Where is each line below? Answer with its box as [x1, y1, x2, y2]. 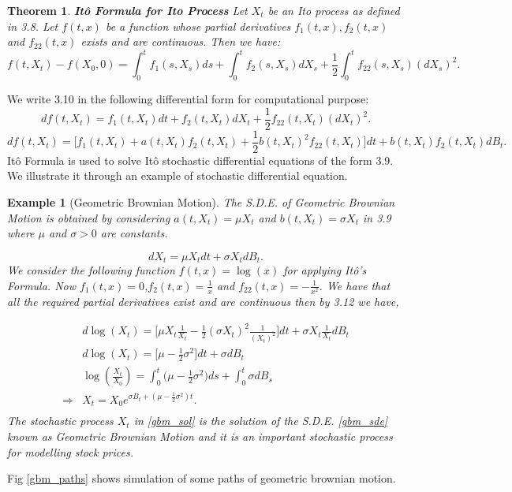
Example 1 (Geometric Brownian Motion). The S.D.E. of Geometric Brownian [7, 193, 395, 210]
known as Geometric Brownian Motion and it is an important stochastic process [7, 427, 393, 444]
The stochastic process [7, 412, 114, 429]
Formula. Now [7, 277, 76, 293]
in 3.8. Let [7, 17, 58, 34]
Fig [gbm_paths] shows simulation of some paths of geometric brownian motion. [7, 470, 396, 486]
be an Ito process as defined [267, 2, 400, 18]
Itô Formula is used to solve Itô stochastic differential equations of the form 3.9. [7, 151, 394, 168]
